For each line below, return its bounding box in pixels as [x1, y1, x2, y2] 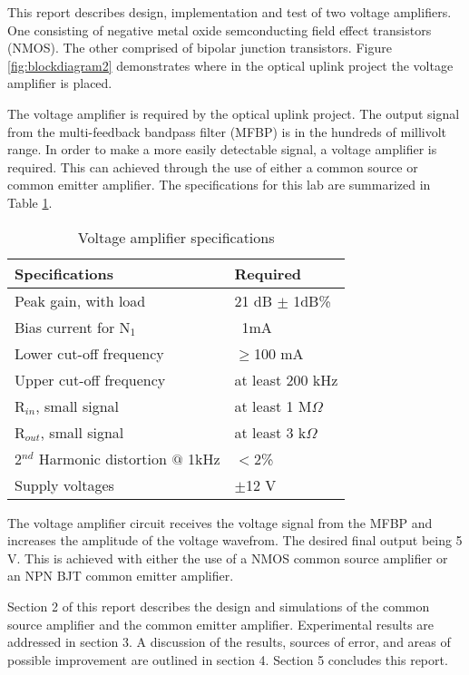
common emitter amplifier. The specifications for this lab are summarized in [7, 175, 431, 194]
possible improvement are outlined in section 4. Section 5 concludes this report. [7, 650, 448, 669]
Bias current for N [15, 316, 131, 337]
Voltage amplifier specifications [77, 226, 275, 248]
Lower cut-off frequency [15, 342, 164, 364]
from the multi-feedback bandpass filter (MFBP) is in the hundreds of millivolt [7, 122, 447, 141]
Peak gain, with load [15, 289, 146, 311]
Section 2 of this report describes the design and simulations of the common [7, 596, 430, 615]
